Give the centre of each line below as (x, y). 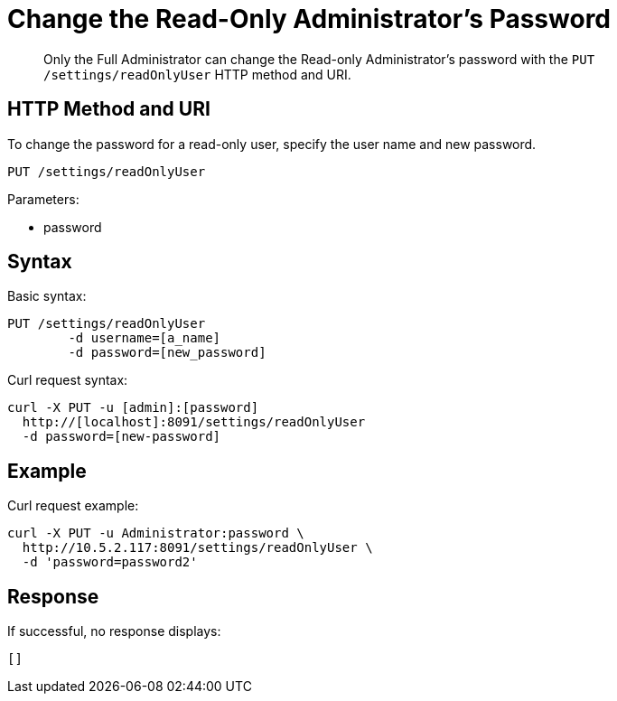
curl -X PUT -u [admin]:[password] (133, 408)
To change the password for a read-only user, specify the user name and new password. (272, 144)
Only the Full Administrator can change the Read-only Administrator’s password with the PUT (319, 59)
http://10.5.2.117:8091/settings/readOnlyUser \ (197, 548)
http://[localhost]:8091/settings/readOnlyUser (194, 422)
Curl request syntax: (68, 380)
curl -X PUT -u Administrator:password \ (156, 533)
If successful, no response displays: (114, 631)
